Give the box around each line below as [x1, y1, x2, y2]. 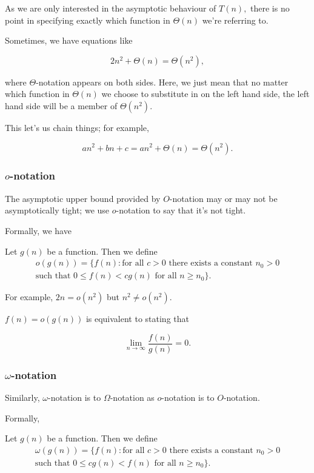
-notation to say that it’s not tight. [116, 204, 246, 216]
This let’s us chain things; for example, [5, 121, 149, 133]
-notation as [110, 391, 155, 404]
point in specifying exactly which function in [5, 13, 170, 26]
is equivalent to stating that [85, 312, 189, 325]
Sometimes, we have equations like [5, 34, 133, 47]
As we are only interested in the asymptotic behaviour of [5, 2, 216, 14]
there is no [250, 2, 290, 14]
